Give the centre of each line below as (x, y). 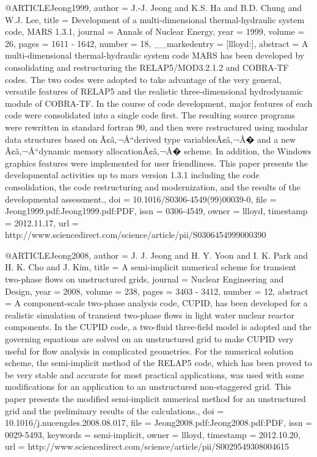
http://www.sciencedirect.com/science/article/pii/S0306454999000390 (136, 235)
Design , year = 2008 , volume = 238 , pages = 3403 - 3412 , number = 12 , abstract (157, 291)
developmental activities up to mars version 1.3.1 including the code (132, 175)
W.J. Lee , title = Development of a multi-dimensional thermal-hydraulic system (155, 19)
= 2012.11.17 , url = (42, 222)
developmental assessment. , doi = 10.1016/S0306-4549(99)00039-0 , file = (141, 199)
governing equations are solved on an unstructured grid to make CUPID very (149, 339)
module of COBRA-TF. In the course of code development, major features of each (159, 103)
